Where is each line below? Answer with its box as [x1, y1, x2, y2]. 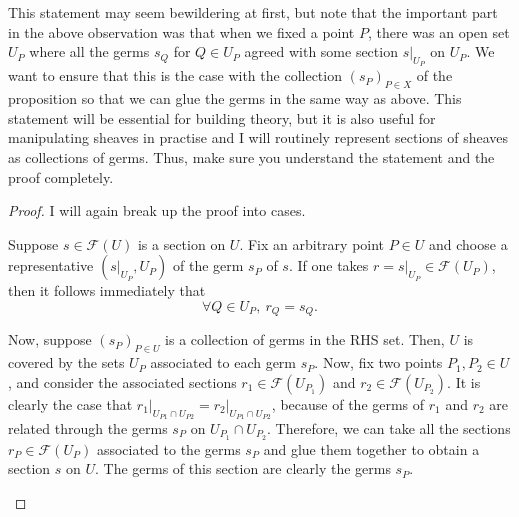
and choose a [429, 233, 508, 254]
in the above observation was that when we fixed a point [8, 21, 355, 42]
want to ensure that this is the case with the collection [8, 65, 342, 86]
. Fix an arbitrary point [239, 233, 385, 254]
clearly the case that [8, 393, 133, 414]
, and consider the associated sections [8, 371, 237, 392]
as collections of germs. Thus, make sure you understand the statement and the [8, 146, 495, 167]
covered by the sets [8, 352, 125, 373]
